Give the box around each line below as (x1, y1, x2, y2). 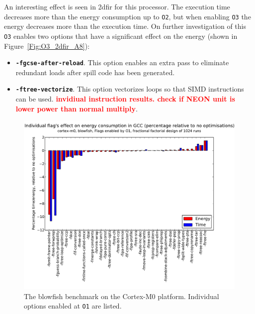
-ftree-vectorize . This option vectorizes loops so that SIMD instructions (15, 84, 244, 94)
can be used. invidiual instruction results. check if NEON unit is (15, 94, 235, 104)
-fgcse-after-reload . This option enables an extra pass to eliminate (15, 57, 229, 68)
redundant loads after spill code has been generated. (15, 67, 175, 77)
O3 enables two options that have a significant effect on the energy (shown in (4, 30, 238, 41)
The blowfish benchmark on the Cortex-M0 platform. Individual (24, 291, 219, 301)
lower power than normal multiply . (15, 103, 138, 113)
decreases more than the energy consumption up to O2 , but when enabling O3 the (4, 11, 251, 21)
